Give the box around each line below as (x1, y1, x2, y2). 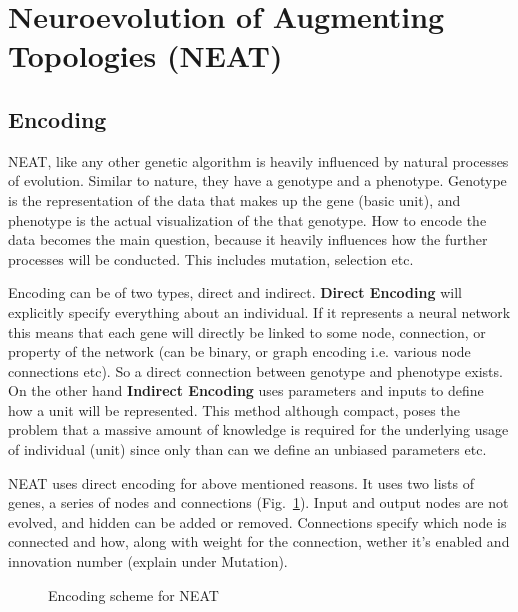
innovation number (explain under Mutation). (8, 551, 288, 572)
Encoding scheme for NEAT (48, 584, 219, 605)
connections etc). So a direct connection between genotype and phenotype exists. (8, 360, 503, 381)
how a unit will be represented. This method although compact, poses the (8, 399, 460, 420)
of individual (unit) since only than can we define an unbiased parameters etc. (8, 439, 487, 460)
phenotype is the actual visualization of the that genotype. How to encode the (8, 209, 487, 230)
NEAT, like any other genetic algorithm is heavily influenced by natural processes (8, 150, 509, 171)
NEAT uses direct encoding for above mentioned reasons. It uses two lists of (8, 472, 474, 493)
